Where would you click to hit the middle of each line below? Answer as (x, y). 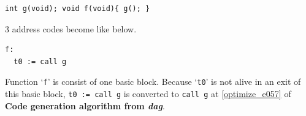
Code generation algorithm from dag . (85, 105)
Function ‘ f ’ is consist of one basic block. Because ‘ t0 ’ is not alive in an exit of (153, 82)
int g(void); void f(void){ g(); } (78, 9)
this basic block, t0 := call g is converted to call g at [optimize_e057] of (148, 94)
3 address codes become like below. (71, 28)
